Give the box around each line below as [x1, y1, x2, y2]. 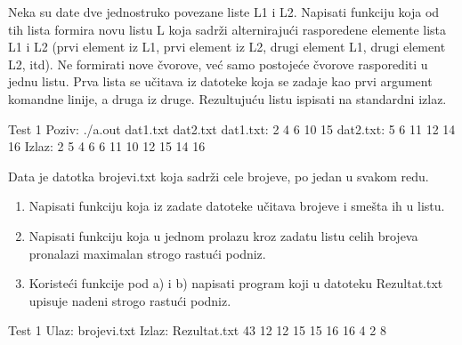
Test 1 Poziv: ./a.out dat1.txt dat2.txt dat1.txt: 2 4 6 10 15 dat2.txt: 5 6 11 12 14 [8, 119, 456, 138]
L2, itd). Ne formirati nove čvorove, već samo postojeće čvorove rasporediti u [8, 54, 428, 73]
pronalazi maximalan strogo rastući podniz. [28, 244, 266, 262]
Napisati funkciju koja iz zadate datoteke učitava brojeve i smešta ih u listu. [28, 197, 445, 215]
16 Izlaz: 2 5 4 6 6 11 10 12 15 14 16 [8, 137, 206, 156]
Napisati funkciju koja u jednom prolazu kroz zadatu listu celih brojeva [28, 226, 418, 245]
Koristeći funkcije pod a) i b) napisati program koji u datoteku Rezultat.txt [28, 274, 443, 293]
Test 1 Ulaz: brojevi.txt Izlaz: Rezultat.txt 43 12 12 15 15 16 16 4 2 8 [8, 321, 386, 340]
